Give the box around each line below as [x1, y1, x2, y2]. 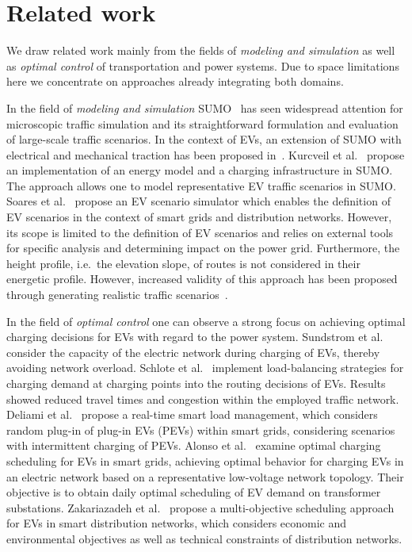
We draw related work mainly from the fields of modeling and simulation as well [6, 42, 395, 59]
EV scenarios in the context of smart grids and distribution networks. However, [6, 209, 392, 225]
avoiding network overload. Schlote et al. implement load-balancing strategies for [6, 359, 404, 376]
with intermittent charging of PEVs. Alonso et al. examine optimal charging [6, 437, 381, 454]
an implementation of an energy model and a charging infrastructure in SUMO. [6, 162, 393, 178]
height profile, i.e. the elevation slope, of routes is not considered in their [6, 255, 360, 271]
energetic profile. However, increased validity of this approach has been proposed [6, 270, 398, 287]
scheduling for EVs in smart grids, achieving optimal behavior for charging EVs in [6, 452, 404, 469]
